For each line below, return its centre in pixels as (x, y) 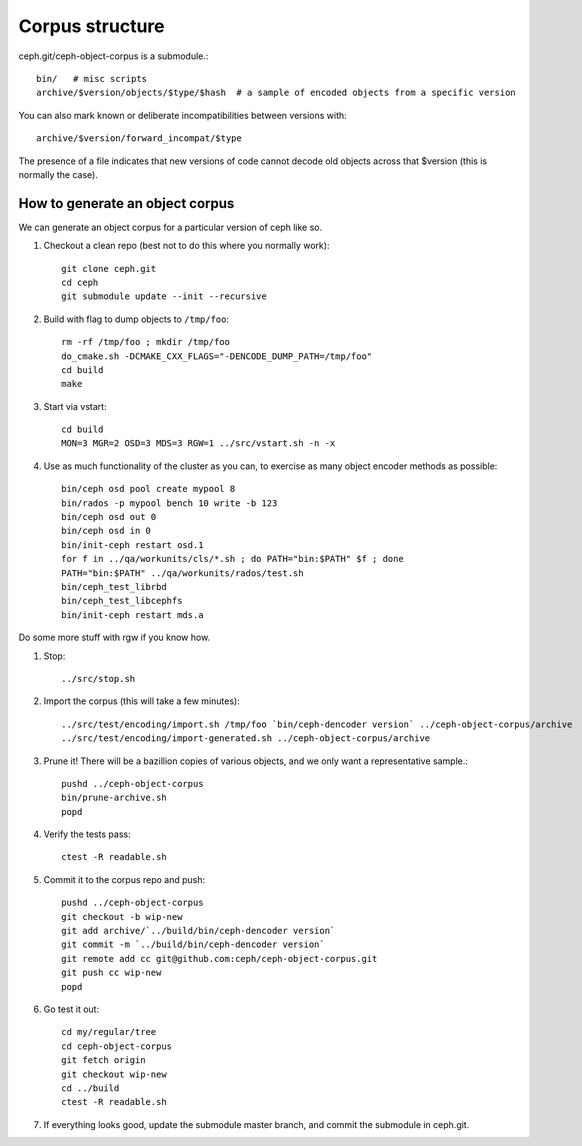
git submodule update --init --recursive (164, 296)
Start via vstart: (75, 406)
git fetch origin (103, 1060)
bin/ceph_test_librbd (114, 586)
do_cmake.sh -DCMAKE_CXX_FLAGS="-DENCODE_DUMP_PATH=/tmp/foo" (217, 356)
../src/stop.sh (98, 678)
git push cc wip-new (111, 973)
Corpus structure (91, 26)
